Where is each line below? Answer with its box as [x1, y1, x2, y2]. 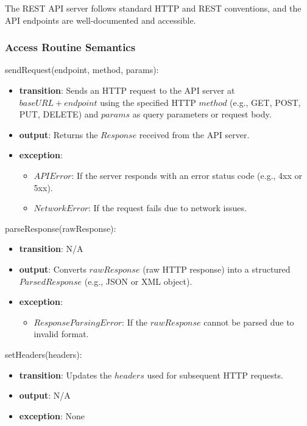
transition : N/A [19, 242, 83, 255]
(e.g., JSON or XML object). [84, 274, 192, 287]
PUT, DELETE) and [19, 108, 99, 120]
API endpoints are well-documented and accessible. [5, 13, 196, 26]
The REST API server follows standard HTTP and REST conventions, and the [5, 2, 302, 14]
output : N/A [19, 389, 71, 402]
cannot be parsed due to [203, 315, 294, 328]
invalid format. [34, 327, 89, 340]
